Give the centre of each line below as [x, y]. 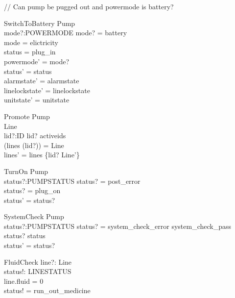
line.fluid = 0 [24, 281]
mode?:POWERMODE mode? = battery [66, 33]
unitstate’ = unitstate [37, 100]
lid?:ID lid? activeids [35, 136]
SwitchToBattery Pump [40, 23]
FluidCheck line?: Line [38, 261]
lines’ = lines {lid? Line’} [42, 155]
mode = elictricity [31, 42]
